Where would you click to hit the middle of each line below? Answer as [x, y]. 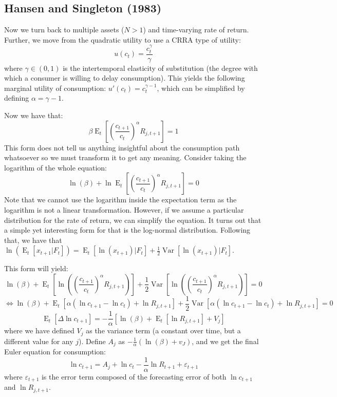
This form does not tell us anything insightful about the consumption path [122, 147]
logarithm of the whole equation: [55, 167]
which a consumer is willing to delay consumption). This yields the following [125, 78]
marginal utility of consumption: [55, 88]
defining [17, 98]
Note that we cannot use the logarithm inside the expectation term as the [120, 200]
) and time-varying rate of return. [196, 30]
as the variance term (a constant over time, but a [163, 330]
